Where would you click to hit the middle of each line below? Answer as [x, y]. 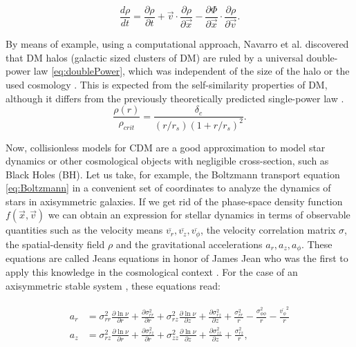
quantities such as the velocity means [84, 230]
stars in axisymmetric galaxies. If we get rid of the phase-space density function [174, 201]
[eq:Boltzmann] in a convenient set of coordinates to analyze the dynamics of [168, 188]
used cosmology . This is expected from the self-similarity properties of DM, [167, 84]
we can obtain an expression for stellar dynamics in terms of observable [199, 215]
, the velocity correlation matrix [268, 230]
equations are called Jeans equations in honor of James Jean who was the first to [177, 258]
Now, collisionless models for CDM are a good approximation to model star [166, 147]
